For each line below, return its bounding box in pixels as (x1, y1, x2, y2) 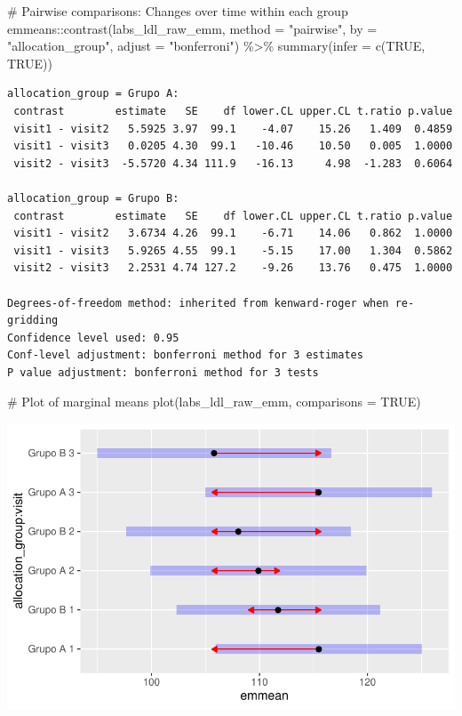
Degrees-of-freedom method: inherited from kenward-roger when (7, 296, 389, 310)
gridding (7, 314, 59, 327)
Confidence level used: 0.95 (7, 331, 179, 344)
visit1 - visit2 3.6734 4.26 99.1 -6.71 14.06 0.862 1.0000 (13, 227, 453, 240)
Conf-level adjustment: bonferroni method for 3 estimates (7, 349, 363, 362)
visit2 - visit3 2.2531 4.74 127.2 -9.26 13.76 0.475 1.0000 (13, 261, 453, 275)
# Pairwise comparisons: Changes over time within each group (7, 2, 348, 20)
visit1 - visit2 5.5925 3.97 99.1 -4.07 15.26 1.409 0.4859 (13, 122, 453, 135)
